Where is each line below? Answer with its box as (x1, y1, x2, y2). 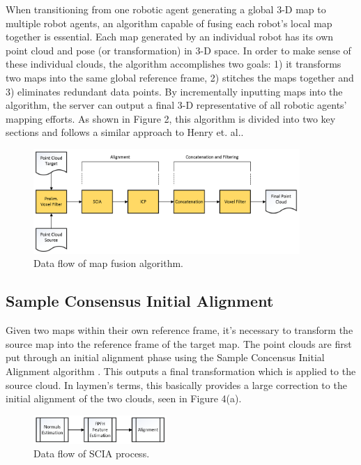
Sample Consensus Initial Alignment (6, 290, 274, 312)
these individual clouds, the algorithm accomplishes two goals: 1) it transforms (6, 56, 341, 71)
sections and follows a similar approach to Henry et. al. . (6, 125, 244, 139)
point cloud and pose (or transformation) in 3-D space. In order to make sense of (6, 43, 351, 57)
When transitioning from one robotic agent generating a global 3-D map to (6, 2, 326, 16)
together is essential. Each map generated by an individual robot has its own (6, 29, 334, 44)
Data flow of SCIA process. (33, 446, 150, 461)
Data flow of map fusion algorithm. (33, 256, 183, 270)
